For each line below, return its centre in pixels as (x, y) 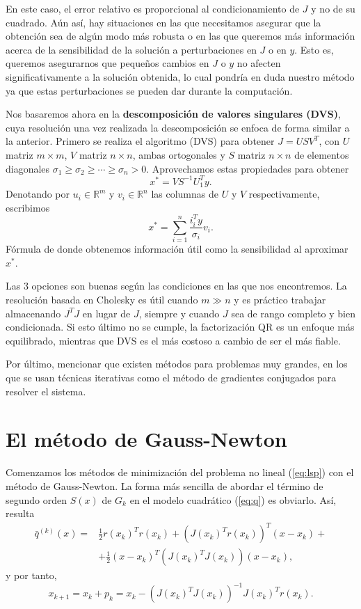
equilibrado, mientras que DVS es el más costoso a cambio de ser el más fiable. (173, 340)
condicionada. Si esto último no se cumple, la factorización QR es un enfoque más (180, 327)
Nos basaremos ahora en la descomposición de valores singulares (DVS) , (173, 114)
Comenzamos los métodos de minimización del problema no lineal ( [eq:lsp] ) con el (180, 472)
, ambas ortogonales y (179, 154)
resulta (20, 513)
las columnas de (185, 194)
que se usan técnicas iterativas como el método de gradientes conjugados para (171, 378)
